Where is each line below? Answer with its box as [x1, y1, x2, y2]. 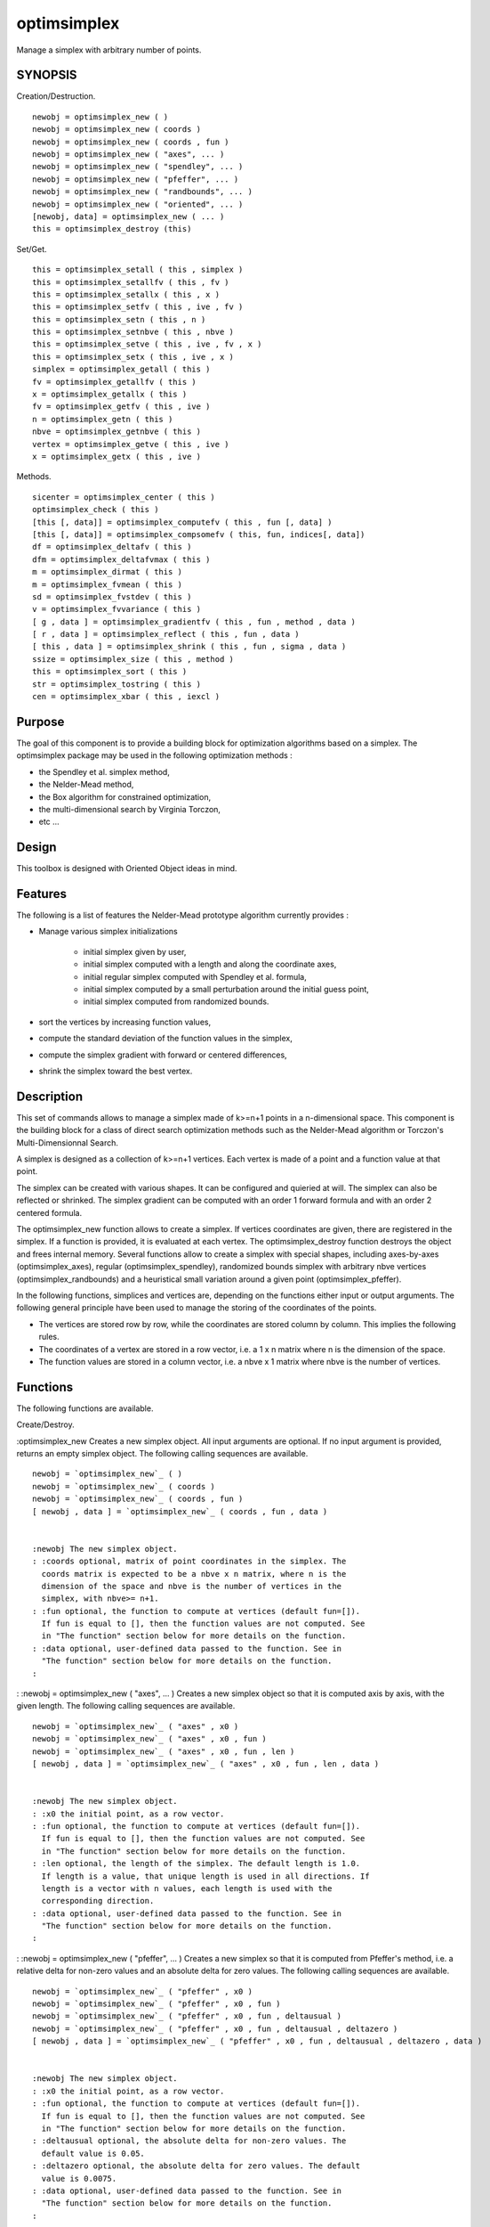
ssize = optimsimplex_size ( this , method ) [32, 654, 235, 664]
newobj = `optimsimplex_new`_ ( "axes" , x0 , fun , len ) [32, 1746, 295, 1757]
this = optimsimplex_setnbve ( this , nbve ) [32, 327, 235, 338]
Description [16, 1089, 84, 1104]
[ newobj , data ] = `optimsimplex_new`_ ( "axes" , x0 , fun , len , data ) [32, 1759, 380, 1768]
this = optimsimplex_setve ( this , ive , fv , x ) [32, 339, 262, 349]
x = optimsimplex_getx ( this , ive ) [32, 452, 202, 461]
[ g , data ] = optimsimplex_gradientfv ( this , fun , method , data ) [32, 616, 356, 627]
